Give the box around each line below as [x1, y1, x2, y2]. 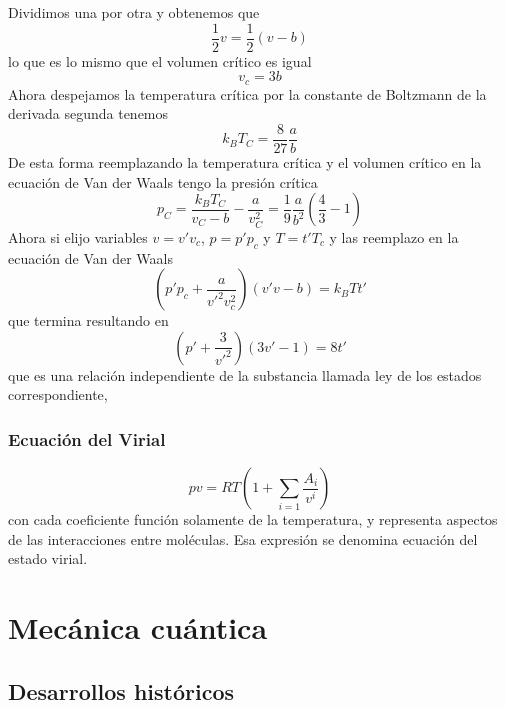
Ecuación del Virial [8, 426, 166, 451]
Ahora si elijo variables [8, 226, 148, 247]
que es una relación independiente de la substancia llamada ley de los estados [8, 364, 482, 385]
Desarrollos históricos [8, 675, 235, 706]
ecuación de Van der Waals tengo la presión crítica [8, 171, 318, 192]
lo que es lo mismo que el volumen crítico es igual [8, 50, 312, 71]
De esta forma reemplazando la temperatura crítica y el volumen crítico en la [8, 151, 482, 172]
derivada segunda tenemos [8, 103, 169, 124]
